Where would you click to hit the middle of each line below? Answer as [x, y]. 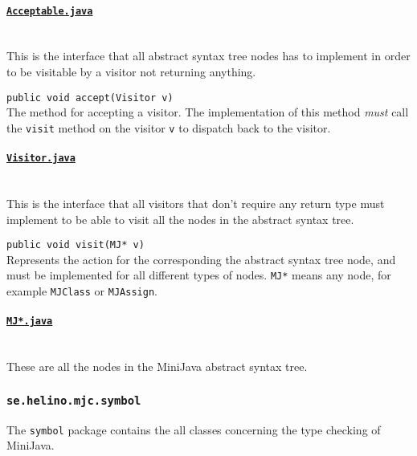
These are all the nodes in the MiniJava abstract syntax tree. [157, 366]
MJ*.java [30, 322]
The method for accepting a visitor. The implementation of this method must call [208, 112]
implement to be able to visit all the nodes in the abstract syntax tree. [180, 219]
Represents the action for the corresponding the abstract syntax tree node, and [201, 259]
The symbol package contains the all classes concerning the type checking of [194, 429]
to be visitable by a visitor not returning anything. [131, 72]
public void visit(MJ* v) [76, 245]
